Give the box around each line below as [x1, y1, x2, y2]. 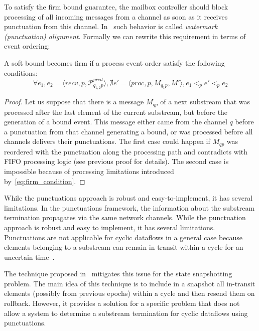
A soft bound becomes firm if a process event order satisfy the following [4, 57, 225, 68]
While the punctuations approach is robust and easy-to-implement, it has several [4, 193, 253, 203]
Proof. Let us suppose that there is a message [4, 96, 144, 107]
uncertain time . [4, 251, 55, 262]
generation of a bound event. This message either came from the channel [4, 116, 227, 127]
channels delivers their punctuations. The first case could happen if [4, 136, 210, 146]
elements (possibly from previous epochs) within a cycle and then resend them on [4, 288, 255, 298]
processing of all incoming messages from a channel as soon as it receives [4, 11, 228, 22]
